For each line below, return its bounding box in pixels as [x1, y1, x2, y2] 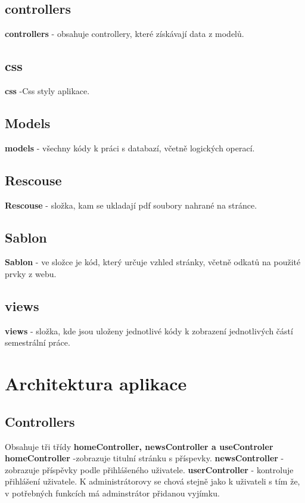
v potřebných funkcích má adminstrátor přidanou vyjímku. [5, 486, 220, 499]
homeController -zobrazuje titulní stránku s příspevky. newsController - [5, 452, 284, 464]
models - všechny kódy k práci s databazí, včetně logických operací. [5, 141, 255, 154]
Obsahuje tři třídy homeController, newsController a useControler [5, 440, 273, 452]
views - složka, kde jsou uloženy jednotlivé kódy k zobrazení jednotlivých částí [5, 324, 293, 337]
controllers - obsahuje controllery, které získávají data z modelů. [5, 27, 244, 40]
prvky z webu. [5, 267, 57, 280]
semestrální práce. [5, 336, 70, 349]
